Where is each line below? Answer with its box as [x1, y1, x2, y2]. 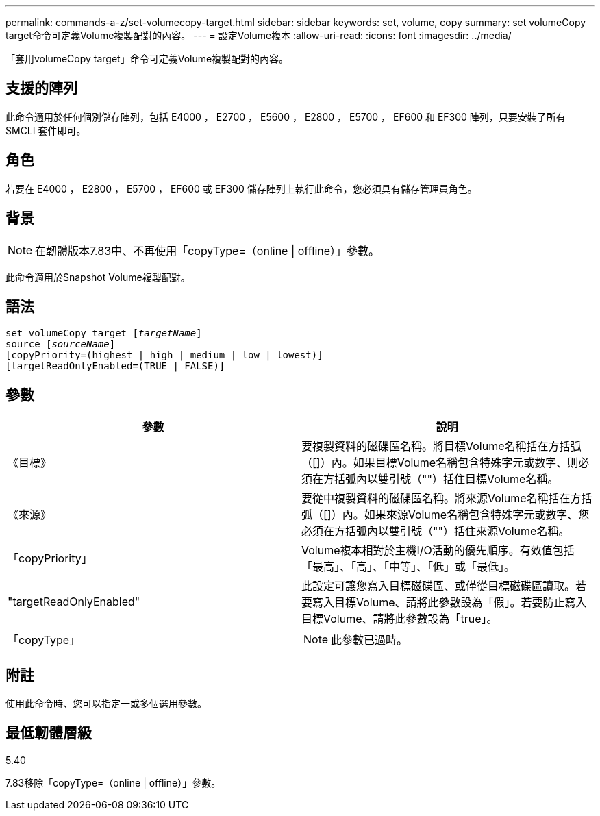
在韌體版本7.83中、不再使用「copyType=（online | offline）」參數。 [35, 243, 380, 258]
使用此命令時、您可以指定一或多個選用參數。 [5, 697, 207, 710]
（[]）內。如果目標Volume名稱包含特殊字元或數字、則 [301, 456, 579, 470]
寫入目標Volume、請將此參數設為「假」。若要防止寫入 [312, 595, 587, 610]
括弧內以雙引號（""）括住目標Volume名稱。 [334, 472, 559, 486]
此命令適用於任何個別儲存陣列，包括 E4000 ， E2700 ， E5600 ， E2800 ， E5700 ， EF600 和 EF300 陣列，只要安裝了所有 [5, 110, 566, 123]
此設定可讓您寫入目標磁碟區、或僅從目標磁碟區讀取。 [301, 579, 576, 593]
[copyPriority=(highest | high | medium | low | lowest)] [5, 349, 323, 361]
